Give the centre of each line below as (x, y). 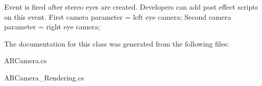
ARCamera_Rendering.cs (44, 77)
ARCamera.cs (26, 60)
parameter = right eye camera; (52, 27)
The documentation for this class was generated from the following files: (117, 43)
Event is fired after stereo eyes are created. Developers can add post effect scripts (131, 7)
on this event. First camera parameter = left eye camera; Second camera (118, 16)
